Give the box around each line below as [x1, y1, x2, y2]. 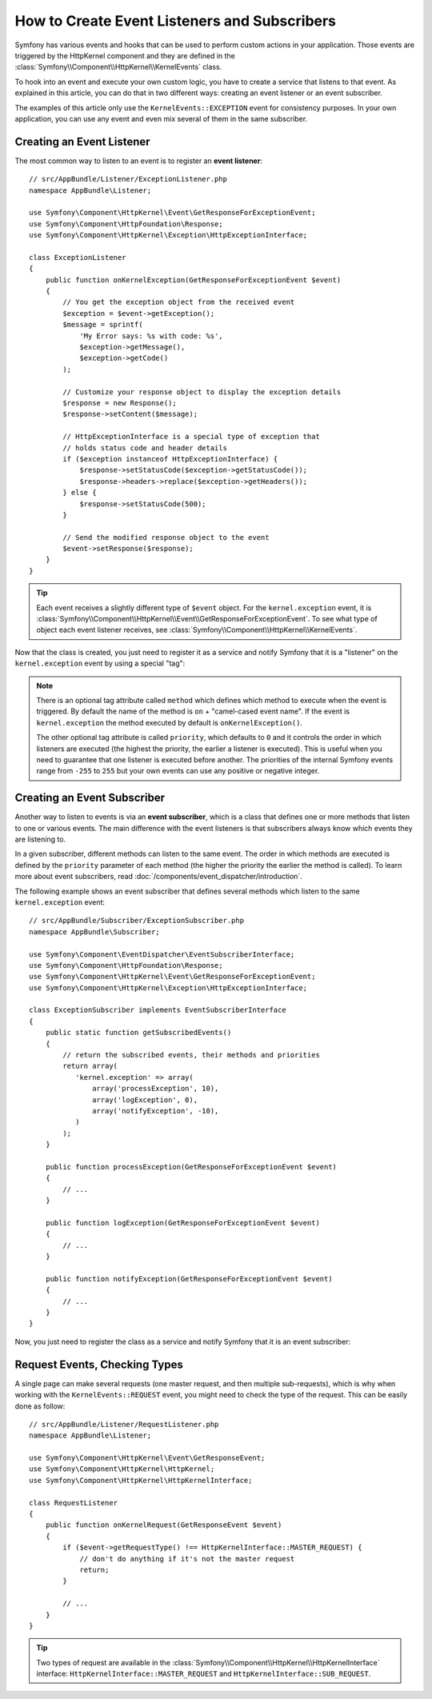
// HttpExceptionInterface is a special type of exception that [62, 432, 320, 442]
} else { [62, 488, 97, 498]
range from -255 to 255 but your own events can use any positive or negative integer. [36, 766, 320, 776]
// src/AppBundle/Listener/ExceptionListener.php [29, 174, 228, 184]
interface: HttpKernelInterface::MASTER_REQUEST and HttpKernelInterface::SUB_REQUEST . [36, 1669, 371, 1679]
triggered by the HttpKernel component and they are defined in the [14, 50, 236, 60]
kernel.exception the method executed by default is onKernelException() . [36, 718, 303, 727]
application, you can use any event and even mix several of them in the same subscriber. [14, 114, 308, 123]
